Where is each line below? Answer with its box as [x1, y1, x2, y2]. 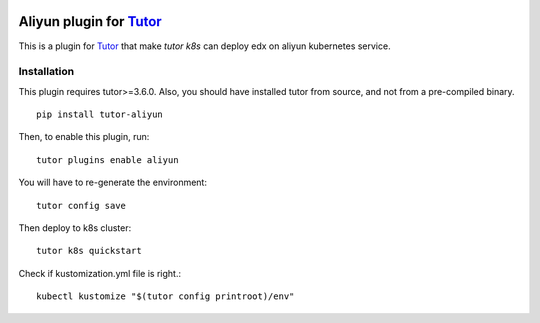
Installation [18, 65, 75, 79]
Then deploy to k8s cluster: [18, 222, 132, 234]
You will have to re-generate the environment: [18, 176, 207, 189]
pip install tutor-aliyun [36, 109, 164, 120]
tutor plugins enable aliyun [36, 154, 179, 165]
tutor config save [36, 200, 127, 211]
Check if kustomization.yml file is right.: [18, 267, 182, 279]
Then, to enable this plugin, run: [18, 131, 150, 143]
